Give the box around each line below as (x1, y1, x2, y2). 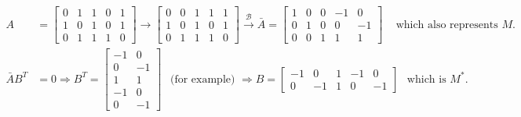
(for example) (169, 73, 235, 85)
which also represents (395, 19, 498, 30)
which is (406, 73, 446, 85)
